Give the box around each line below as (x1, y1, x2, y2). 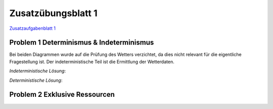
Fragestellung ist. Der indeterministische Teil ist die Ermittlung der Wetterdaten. (9, 59, 174, 65)
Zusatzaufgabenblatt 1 (9, 25, 56, 31)
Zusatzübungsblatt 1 (9, 8, 98, 19)
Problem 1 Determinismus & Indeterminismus (9, 38, 154, 47)
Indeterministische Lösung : (9, 68, 66, 74)
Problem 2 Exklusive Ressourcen (9, 90, 115, 99)
